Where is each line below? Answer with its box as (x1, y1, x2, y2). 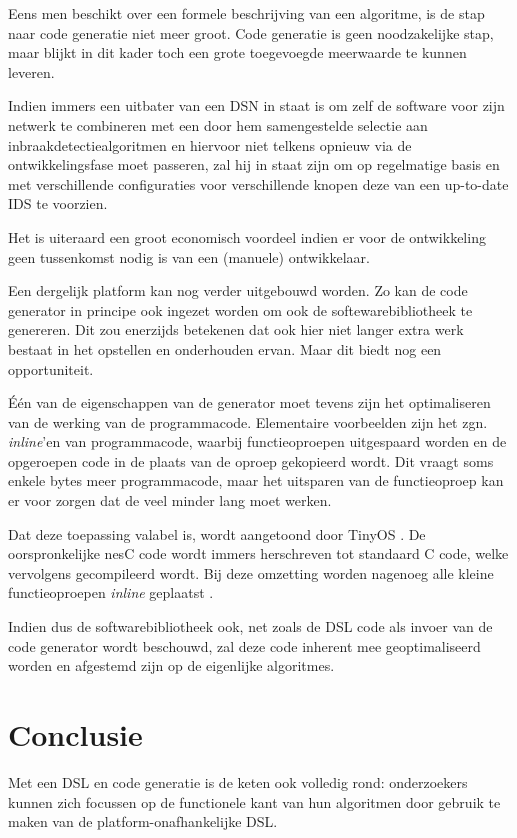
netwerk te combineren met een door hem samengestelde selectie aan (8, 114, 428, 135)
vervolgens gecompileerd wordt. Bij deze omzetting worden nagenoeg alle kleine (8, 562, 494, 583)
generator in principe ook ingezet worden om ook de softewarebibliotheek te (8, 299, 473, 320)
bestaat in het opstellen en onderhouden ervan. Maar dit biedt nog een (8, 338, 442, 359)
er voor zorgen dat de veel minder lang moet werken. (8, 490, 332, 511)
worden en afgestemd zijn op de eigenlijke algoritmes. (8, 655, 335, 676)
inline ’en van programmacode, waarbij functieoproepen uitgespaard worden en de (8, 431, 507, 452)
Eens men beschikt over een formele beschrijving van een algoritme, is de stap (8, 3, 485, 23)
